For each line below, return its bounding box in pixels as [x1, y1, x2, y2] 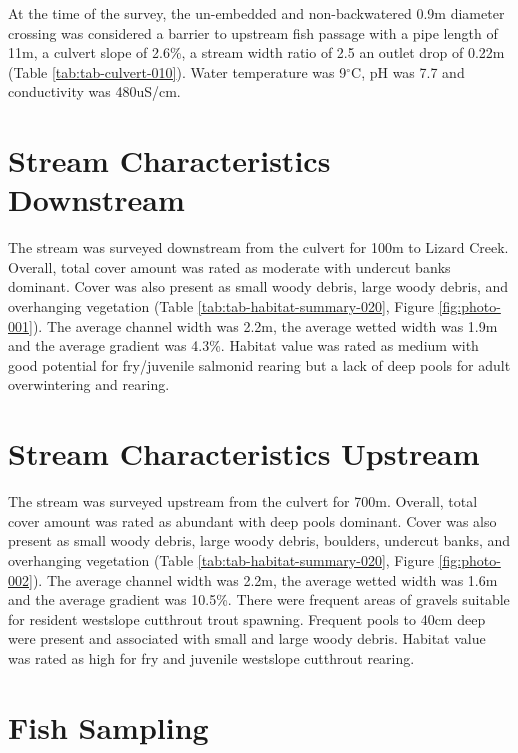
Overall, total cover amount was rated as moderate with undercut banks [8, 256, 451, 277]
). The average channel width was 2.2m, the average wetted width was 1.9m [32, 315, 498, 336]
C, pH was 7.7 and [351, 61, 465, 82]
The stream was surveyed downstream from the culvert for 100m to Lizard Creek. [8, 237, 509, 258]
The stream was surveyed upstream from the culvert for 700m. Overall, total [8, 491, 478, 512]
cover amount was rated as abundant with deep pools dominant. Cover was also [8, 510, 497, 531]
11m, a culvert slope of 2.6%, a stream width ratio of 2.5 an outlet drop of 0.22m [8, 42, 505, 63]
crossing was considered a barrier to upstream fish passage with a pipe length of [8, 22, 498, 43]
